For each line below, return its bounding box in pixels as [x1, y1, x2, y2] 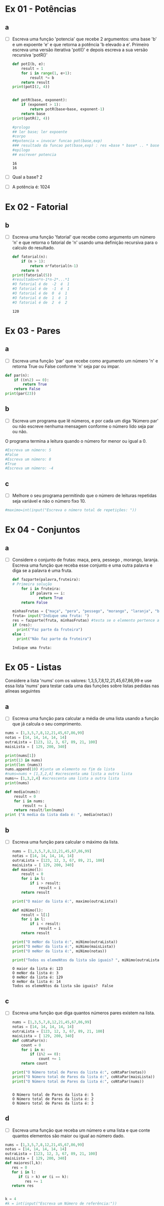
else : [12, 632, 26, 636]
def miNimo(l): [12, 907, 44, 913]
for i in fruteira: [21, 586, 61, 591]
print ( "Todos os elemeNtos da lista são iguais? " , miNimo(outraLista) [12, 958, 162, 963]
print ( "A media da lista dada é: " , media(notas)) [5, 813, 113, 817]
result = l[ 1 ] [21, 912, 50, 917]
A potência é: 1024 [12, 183, 50, 190]
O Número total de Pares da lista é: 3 [12, 1101, 94, 1106]
